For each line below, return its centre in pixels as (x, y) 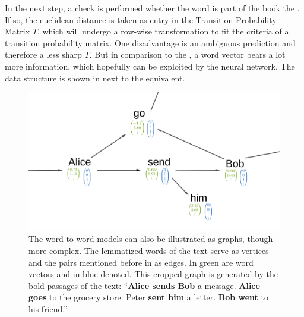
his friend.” (48, 309)
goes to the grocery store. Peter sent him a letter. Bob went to (148, 297)
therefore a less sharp (43, 54)
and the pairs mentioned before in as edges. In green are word (141, 262)
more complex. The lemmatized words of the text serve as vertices (149, 251)
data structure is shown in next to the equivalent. (95, 78)
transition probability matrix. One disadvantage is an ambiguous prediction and (150, 43)
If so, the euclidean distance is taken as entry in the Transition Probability (141, 19)
